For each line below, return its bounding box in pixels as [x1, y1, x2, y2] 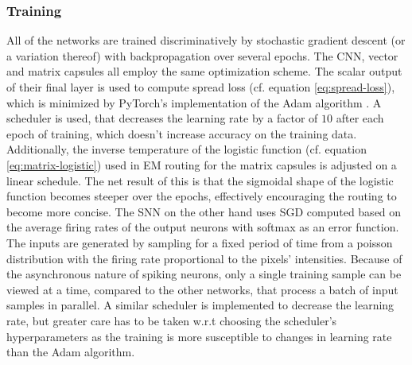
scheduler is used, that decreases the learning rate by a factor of [6, 110, 318, 126]
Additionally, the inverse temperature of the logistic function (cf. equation [6, 141, 367, 157]
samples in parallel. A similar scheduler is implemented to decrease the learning [6, 297, 395, 313]
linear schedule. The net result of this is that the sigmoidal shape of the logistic [6, 172, 394, 188]
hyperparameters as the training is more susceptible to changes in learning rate [6, 328, 392, 344]
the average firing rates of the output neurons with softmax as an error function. [6, 219, 399, 235]
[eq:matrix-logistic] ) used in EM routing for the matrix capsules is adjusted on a [6, 156, 397, 173]
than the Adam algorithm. [6, 344, 135, 360]
